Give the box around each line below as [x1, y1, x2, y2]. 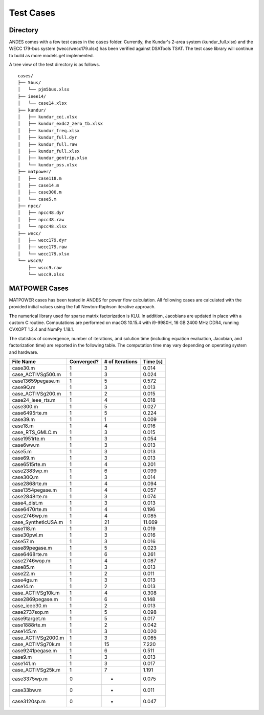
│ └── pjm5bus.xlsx [18, 87, 69, 92]
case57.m [12, 538, 34, 545]
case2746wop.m [12, 557, 51, 564]
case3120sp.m [12, 698, 46, 705]
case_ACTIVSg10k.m [12, 589, 60, 596]
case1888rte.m [12, 622, 46, 628]
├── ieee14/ [18, 93, 46, 99]
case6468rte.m [12, 551, 48, 557]
